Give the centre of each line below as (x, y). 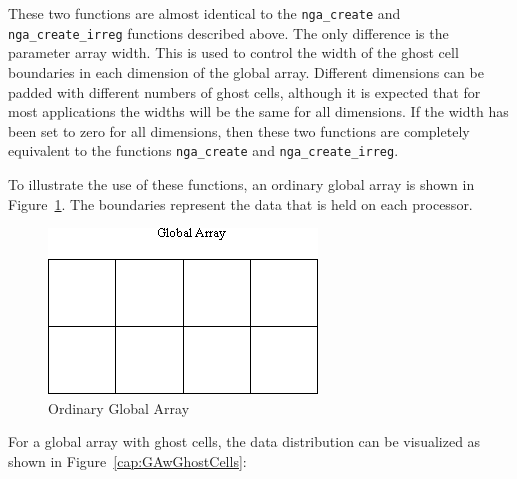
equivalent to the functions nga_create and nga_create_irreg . (203, 150)
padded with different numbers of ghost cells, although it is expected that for (244, 91)
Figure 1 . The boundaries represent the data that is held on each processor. (240, 203)
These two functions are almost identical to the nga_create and (204, 13)
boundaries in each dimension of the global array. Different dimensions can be (246, 71)
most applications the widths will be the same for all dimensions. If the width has (258, 111)
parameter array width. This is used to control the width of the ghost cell (233, 52)
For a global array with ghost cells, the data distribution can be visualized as (244, 441)
